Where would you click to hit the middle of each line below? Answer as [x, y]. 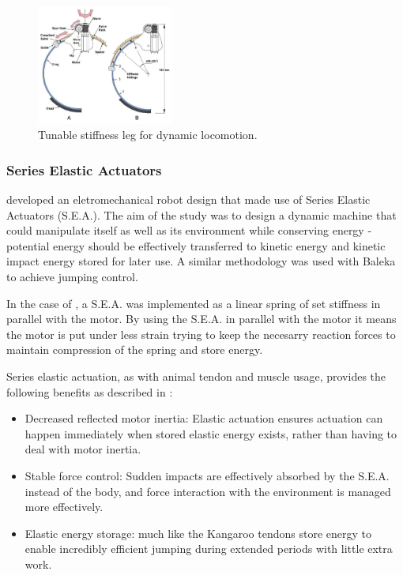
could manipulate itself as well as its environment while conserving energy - [189, 230]
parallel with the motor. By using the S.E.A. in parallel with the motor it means [201, 319]
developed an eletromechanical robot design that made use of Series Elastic [188, 199]
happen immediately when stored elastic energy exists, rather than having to [211, 433]
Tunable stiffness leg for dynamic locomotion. [148, 135]
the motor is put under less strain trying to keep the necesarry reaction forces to [201, 334]
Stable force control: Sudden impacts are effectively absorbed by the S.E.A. [207, 476]
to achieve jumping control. [72, 277]
